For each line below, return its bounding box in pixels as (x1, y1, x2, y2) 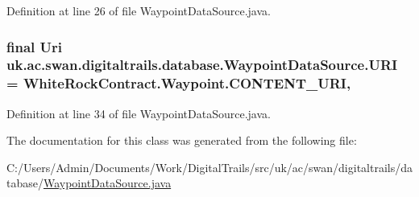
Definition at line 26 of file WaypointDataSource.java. (6, 2, 271, 18)
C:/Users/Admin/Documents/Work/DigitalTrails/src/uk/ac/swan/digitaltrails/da (6, 158, 413, 175)
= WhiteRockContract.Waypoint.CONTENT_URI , (6, 73, 351, 93)
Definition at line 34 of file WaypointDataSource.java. (6, 105, 271, 121)
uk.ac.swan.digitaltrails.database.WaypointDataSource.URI (6, 55, 398, 75)
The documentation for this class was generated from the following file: (6, 132, 357, 149)
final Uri (6, 36, 62, 56)
